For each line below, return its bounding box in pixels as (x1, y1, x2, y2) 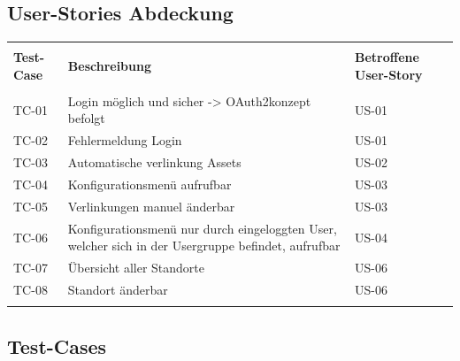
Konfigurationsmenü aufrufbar (67, 175, 232, 194)
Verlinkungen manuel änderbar (67, 196, 235, 215)
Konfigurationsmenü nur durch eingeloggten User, (67, 219, 337, 237)
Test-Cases (7, 332, 107, 359)
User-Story (355, 65, 423, 83)
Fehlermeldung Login (67, 131, 182, 150)
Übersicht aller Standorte (67, 258, 205, 277)
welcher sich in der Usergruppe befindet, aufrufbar (67, 236, 341, 255)
